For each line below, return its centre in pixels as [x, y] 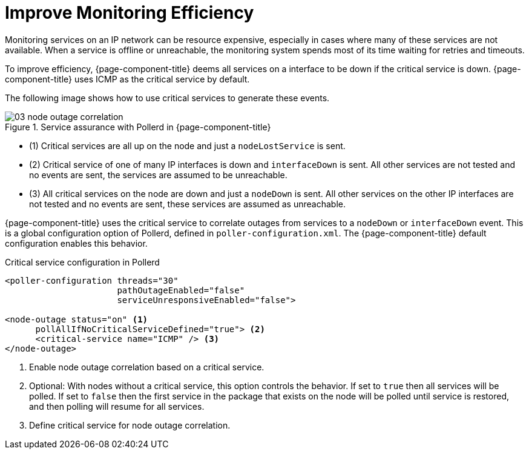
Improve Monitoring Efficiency [130, 13]
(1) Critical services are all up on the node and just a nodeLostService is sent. [187, 145]
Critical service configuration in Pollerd [82, 262]
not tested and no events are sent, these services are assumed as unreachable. [187, 204]
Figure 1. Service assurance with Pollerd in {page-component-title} [138, 127]
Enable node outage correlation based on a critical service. [147, 367]
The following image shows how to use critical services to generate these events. [167, 98]
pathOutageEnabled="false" [181, 290]
